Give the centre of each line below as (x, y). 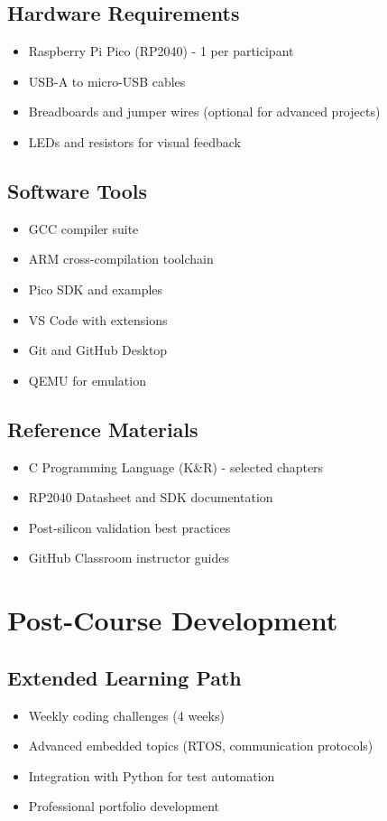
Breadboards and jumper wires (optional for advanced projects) (204, 112)
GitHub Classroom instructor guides (129, 558)
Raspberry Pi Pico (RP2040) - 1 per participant (161, 51)
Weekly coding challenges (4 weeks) (126, 715)
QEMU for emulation (87, 380)
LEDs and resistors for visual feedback (134, 141)
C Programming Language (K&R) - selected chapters (176, 466)
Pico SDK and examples (96, 289)
